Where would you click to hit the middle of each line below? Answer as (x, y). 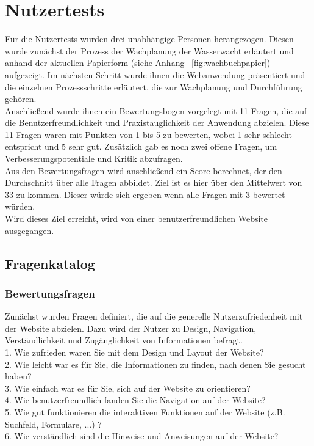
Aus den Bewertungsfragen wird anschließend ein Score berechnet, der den (144, 170)
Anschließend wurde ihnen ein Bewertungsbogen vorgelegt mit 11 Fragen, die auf (156, 110)
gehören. (21, 99)
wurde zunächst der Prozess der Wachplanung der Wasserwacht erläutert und (149, 50)
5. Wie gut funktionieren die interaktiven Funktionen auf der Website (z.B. (145, 411)
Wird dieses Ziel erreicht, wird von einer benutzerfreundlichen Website (137, 218)
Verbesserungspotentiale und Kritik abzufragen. (94, 159)
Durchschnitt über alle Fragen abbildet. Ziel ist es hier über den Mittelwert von (154, 182)
